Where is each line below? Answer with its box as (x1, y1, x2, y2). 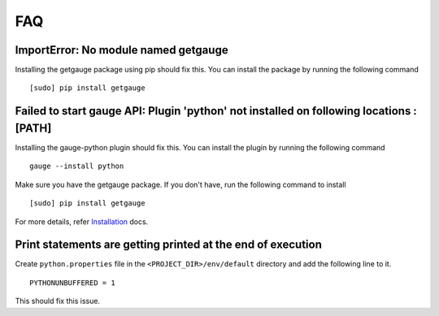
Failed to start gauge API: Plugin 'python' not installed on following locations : (15, 104, 418, 118)
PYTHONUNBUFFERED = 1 (29, 278, 115, 288)
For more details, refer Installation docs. (15, 216, 149, 227)
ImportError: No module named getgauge (15, 43, 228, 57)
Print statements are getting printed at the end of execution (15, 238, 323, 252)
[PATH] (15, 121, 52, 135)
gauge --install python (29, 162, 124, 171)
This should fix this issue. (15, 297, 101, 306)
